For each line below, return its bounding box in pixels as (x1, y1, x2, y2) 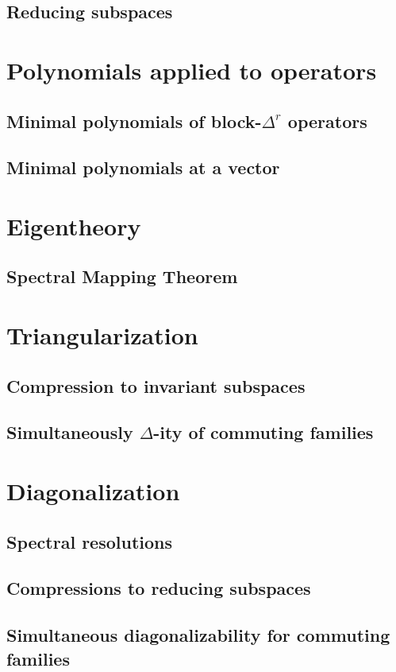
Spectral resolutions (6, 529, 172, 554)
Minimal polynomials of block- (6, 108, 262, 133)
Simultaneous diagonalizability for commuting (6, 623, 390, 647)
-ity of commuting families (153, 420, 374, 445)
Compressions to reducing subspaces (6, 576, 311, 600)
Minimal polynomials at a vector (6, 155, 280, 180)
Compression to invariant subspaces (6, 373, 306, 398)
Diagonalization (6, 475, 180, 507)
